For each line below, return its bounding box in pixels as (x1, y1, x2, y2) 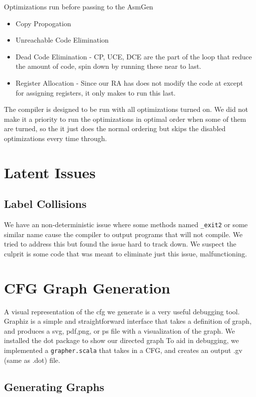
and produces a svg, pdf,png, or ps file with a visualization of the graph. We (4, 325, 235, 336)
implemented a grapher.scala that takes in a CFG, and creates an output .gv (4, 345, 243, 355)
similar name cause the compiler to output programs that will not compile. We (4, 229, 243, 239)
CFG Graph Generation (4, 277, 171, 298)
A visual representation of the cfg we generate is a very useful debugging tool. (4, 306, 240, 316)
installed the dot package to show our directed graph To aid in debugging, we (4, 335, 239, 346)
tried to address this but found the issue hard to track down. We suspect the (4, 239, 237, 249)
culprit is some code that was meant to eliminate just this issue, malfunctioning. (4, 248, 247, 258)
